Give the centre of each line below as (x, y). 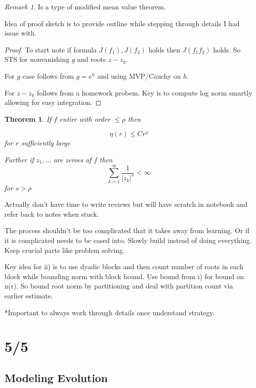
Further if (19, 159)
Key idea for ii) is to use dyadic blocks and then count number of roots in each (124, 267)
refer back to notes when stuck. (52, 214)
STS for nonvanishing (37, 59)
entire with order (85, 119)
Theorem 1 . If (28, 119)
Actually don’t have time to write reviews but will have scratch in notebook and (126, 204)
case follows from (48, 75)
